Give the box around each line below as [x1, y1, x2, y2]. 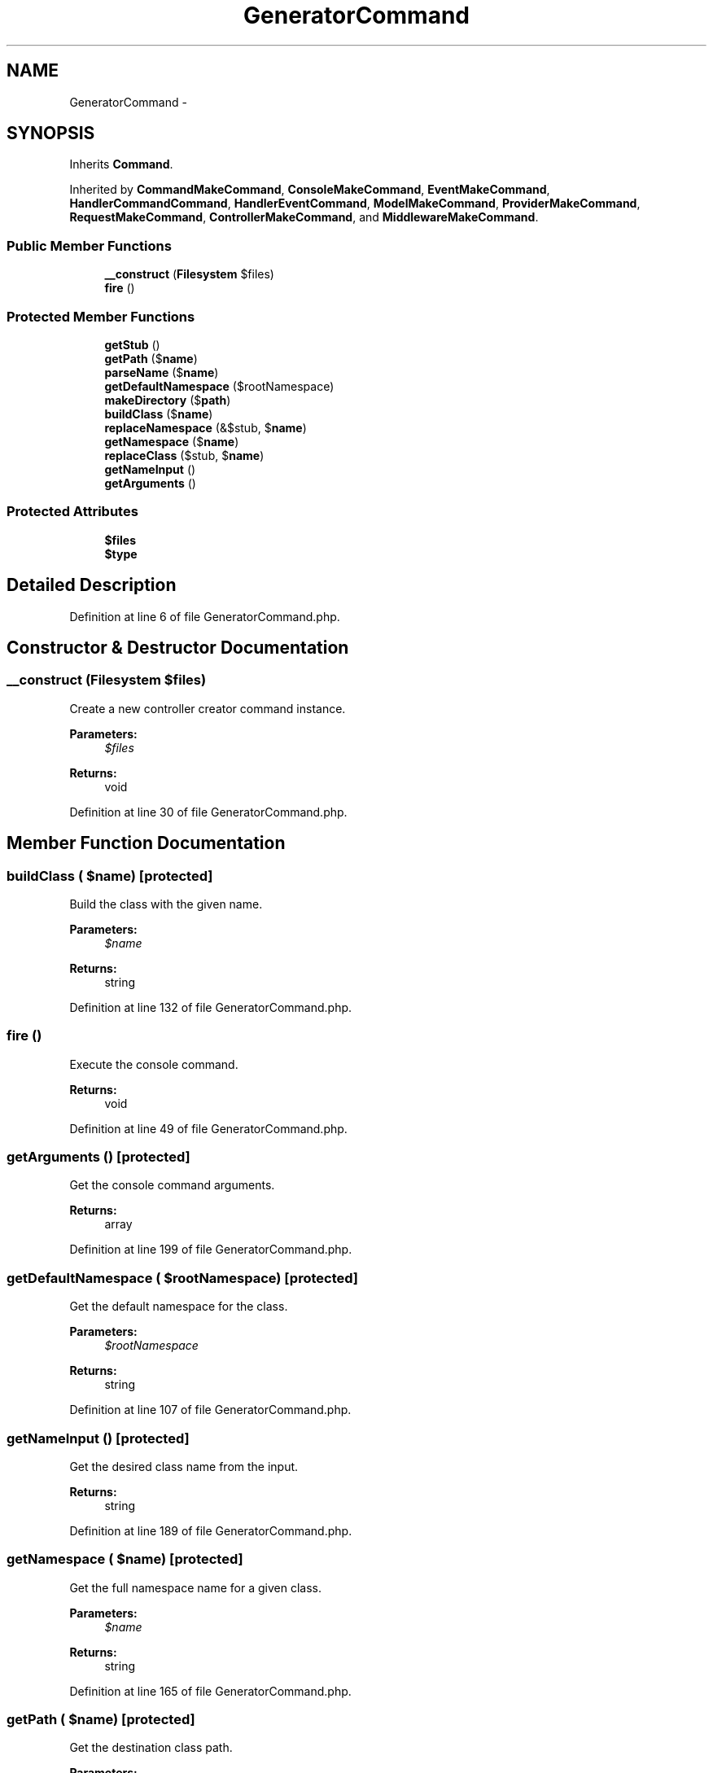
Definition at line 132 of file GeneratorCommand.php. [69, 1000, 352, 1014]
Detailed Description [7, 575, 177, 596]
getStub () [104, 337, 160, 352]
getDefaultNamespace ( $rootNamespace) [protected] [7, 1269, 358, 1286]
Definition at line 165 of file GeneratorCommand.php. [69, 1683, 352, 1698]
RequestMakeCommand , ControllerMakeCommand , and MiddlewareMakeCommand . [69, 210, 539, 225]
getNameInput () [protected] [7, 1429, 190, 1447]
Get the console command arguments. [69, 1178, 275, 1193]
